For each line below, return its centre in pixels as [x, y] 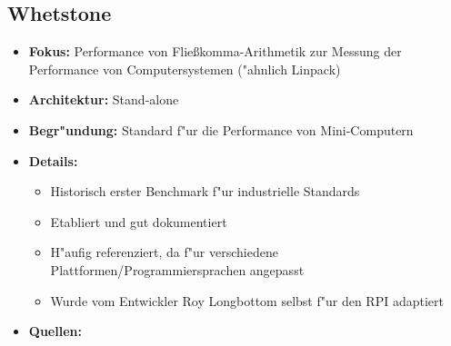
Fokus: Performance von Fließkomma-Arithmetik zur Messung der [215, 51]
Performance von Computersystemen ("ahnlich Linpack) [185, 69]
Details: [53, 160]
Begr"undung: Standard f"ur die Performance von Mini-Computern [221, 129]
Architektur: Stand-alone [104, 99]
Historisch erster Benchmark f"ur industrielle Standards [205, 191]
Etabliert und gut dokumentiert [139, 221]
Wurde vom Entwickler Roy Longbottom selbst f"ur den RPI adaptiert [247, 300]
